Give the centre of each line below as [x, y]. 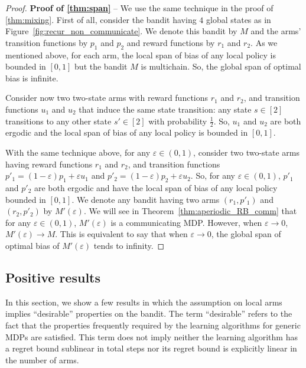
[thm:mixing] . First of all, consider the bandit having [101, 19]
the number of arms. [42, 359]
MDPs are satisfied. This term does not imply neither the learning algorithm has [152, 336]
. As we [264, 42]
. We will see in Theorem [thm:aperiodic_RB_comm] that [190, 211]
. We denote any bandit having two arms [146, 199]
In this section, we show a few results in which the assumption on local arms [144, 302]
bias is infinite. [32, 78]
